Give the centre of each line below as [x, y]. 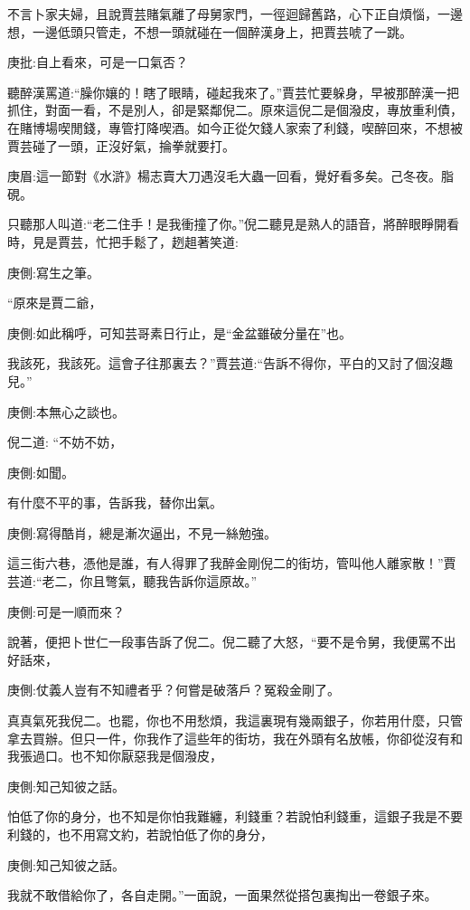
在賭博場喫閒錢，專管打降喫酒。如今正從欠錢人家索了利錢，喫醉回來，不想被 [235, 127]
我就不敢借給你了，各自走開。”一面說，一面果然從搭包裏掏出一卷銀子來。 [222, 895]
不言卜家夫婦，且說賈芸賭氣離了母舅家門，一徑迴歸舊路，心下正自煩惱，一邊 [235, 14]
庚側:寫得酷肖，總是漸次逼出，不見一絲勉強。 [142, 532]
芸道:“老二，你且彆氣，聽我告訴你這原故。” [132, 581]
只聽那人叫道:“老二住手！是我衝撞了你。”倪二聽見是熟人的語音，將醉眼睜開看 [234, 224]
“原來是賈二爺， [55, 303]
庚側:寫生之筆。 [53, 272]
